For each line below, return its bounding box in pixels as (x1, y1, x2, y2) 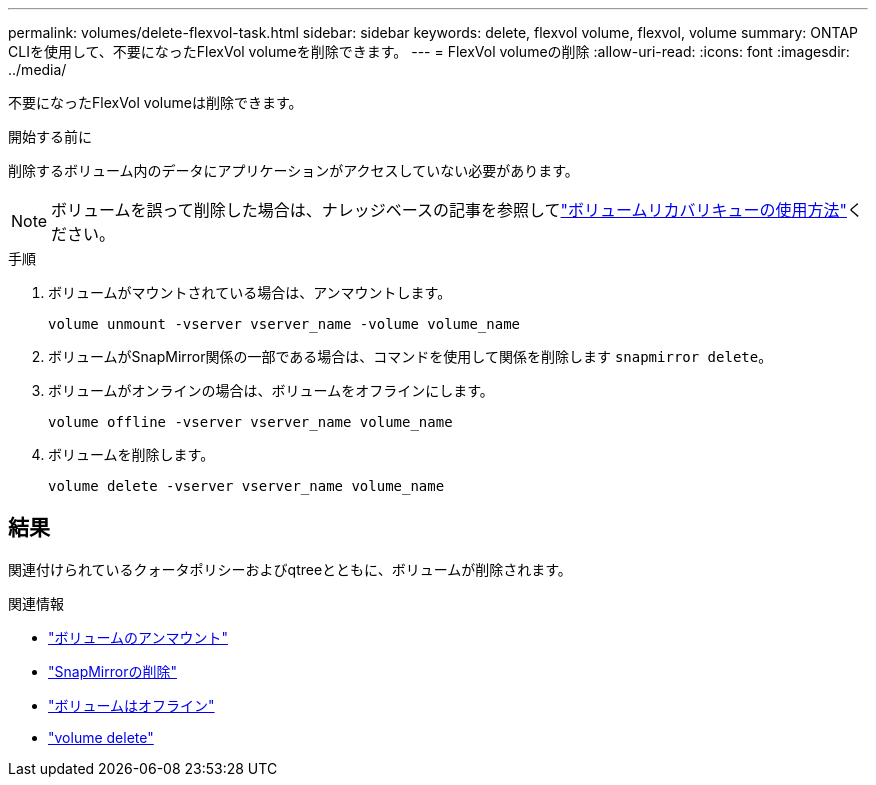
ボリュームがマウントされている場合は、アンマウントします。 (48, 284, 452, 301)
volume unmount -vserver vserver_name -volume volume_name (48, 316, 521, 332)
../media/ (8, 61, 67, 78)
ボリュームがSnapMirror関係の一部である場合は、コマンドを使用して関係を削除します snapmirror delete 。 (48, 348, 773, 365)
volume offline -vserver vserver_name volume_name (48, 414, 453, 430)
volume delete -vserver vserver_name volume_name (48, 478, 445, 494)
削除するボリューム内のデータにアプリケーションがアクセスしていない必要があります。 (8, 162, 579, 179)
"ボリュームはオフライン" (48, 696, 215, 714)
